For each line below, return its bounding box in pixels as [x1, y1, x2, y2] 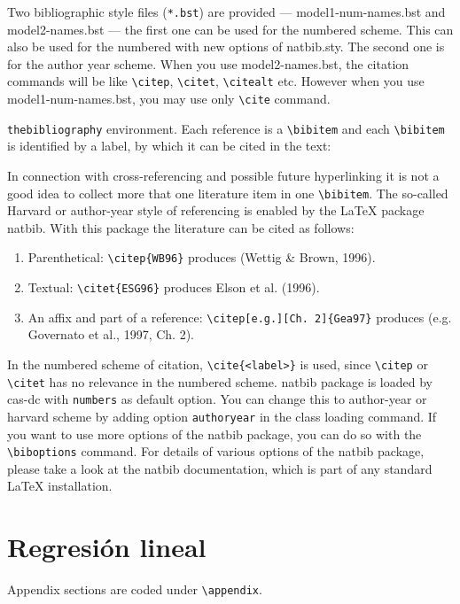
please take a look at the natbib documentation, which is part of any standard [7, 459, 433, 477]
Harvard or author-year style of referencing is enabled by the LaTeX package [7, 201, 425, 220]
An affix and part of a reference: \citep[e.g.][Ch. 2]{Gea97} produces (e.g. [27, 307, 452, 326]
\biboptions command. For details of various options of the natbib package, [7, 442, 425, 461]
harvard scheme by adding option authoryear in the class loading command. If [7, 407, 437, 425]
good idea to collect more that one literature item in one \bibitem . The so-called [7, 183, 448, 202]
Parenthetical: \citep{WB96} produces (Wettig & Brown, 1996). [27, 248, 376, 267]
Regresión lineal [7, 529, 207, 565]
